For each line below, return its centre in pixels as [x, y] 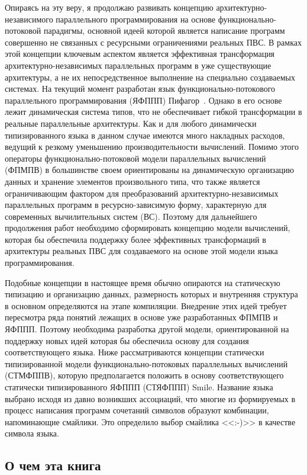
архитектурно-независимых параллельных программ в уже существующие [138, 65]
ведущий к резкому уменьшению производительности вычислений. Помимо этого [152, 147]
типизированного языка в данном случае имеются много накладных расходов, [145, 135]
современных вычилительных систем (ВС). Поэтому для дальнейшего [131, 216]
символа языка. [32, 433]
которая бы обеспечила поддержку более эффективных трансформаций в [135, 239]
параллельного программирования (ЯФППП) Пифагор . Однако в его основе [143, 100]
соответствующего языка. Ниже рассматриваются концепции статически [135, 352]
